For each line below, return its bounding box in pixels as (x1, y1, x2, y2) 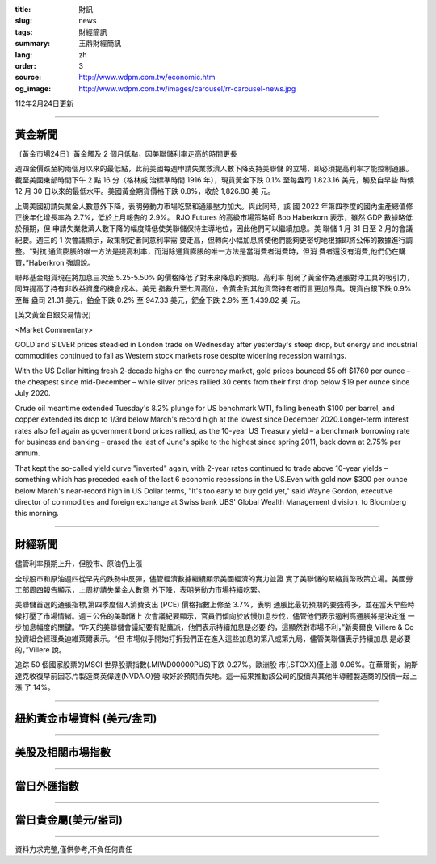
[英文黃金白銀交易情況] (15, 310, 92, 320)
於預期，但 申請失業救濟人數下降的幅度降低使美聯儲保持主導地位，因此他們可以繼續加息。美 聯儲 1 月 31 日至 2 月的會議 (15, 224, 413, 233)
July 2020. (15, 388, 51, 398)
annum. (15, 448, 40, 458)
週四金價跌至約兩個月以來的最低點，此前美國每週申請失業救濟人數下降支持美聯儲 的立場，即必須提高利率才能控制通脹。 (15, 164, 413, 174)
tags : (15, 27, 33, 36)
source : (15, 73, 42, 82)
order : (15, 61, 36, 70)
